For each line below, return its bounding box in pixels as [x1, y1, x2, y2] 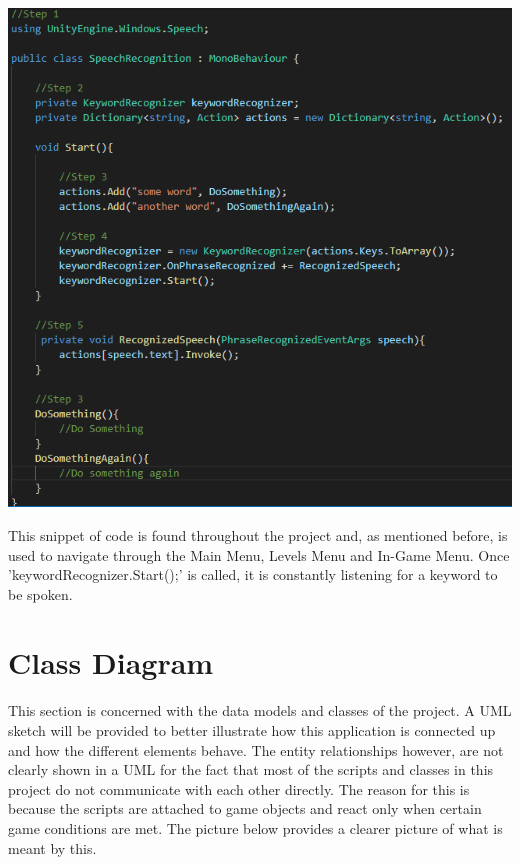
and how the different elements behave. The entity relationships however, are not [8, 739, 504, 760]
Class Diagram [8, 642, 214, 683]
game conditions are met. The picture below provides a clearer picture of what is [8, 817, 503, 838]
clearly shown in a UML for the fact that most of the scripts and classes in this [8, 759, 494, 780]
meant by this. [8, 837, 97, 858]
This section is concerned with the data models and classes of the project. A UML [8, 700, 512, 721]
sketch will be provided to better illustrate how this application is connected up [8, 720, 496, 740]
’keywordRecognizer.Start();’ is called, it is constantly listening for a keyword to [8, 564, 498, 585]
